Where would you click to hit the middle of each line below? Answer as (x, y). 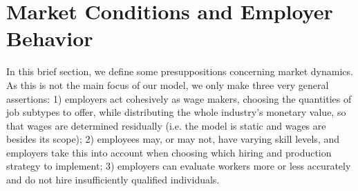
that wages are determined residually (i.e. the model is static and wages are (166, 125)
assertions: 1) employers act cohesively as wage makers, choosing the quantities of (179, 98)
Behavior (50, 38)
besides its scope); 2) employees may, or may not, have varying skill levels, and (173, 139)
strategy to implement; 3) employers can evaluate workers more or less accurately (179, 166)
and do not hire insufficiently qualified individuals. (113, 180)
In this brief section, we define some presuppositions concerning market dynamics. (180, 71)
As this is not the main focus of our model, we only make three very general (168, 84)
